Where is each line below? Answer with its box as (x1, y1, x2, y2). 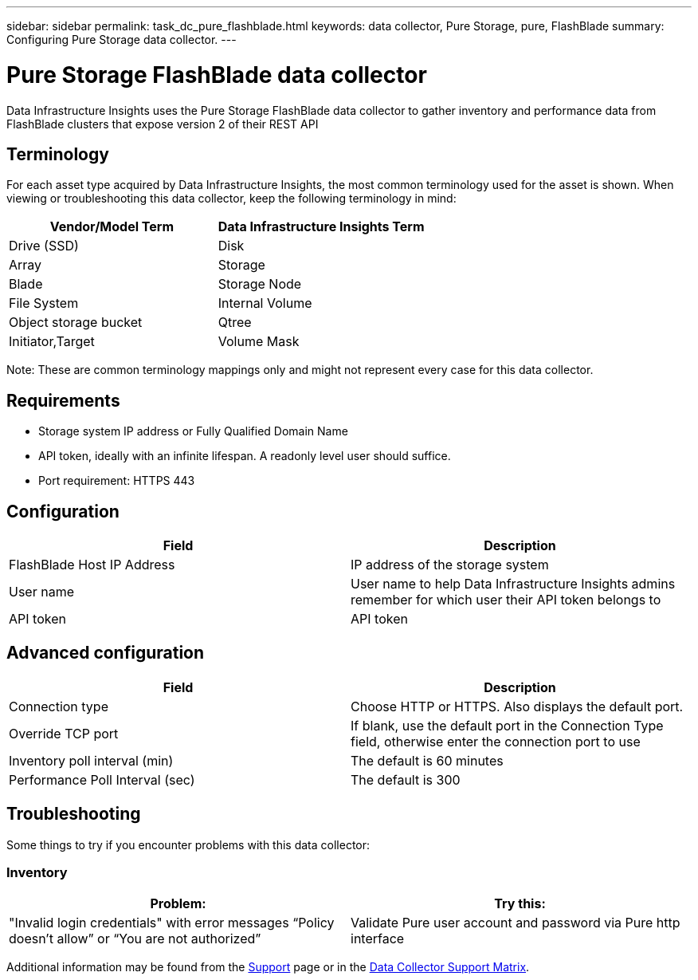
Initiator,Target (9, 333, 95, 350)
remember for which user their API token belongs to (351, 592, 661, 608)
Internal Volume (218, 295, 312, 312)
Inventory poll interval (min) (9, 752, 174, 769)
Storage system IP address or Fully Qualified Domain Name (38, 424, 348, 439)
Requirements (6, 390, 120, 411)
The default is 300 (351, 771, 461, 788)
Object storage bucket (9, 314, 143, 331)
